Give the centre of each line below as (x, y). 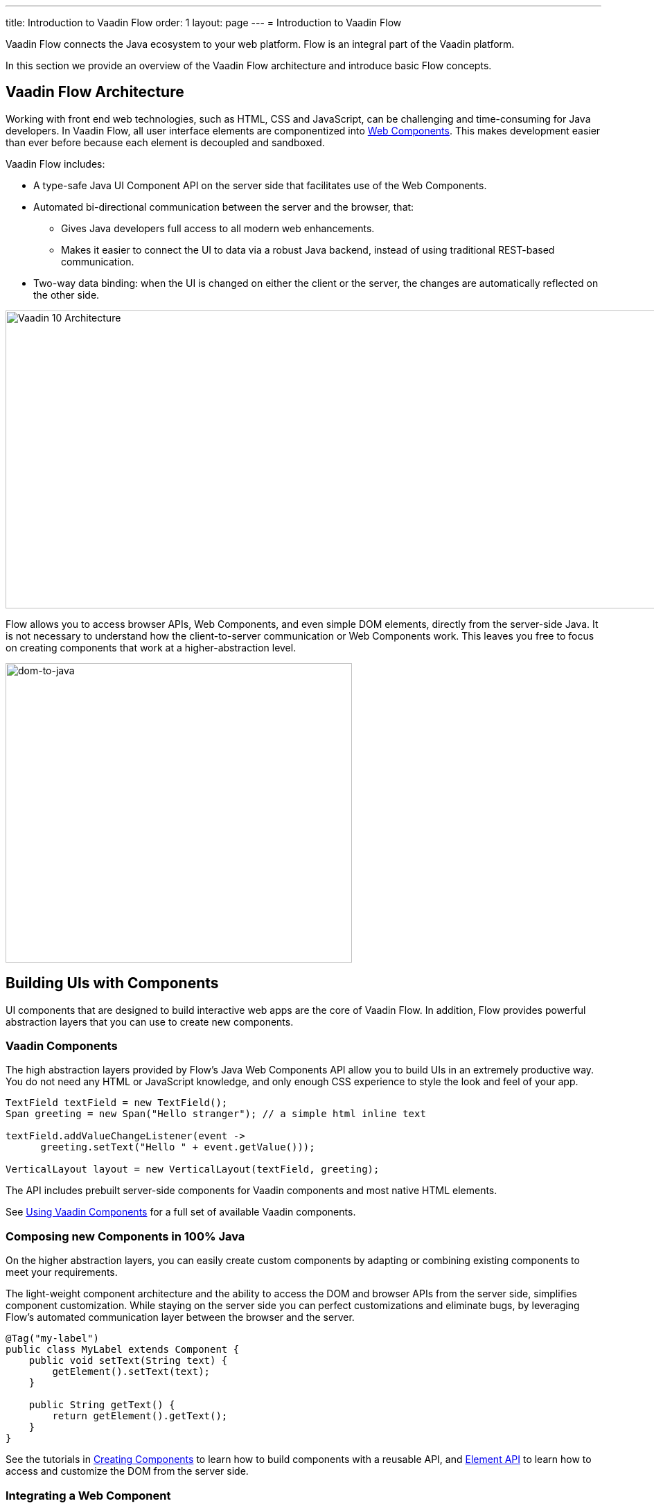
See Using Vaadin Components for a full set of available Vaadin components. (181, 1212)
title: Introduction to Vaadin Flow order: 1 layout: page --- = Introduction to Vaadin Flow (204, 23)
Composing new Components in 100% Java (125, 1236)
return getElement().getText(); (140, 1416)
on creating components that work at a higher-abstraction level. (151, 647)
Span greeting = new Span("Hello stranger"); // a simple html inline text (216, 1114)
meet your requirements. (62, 1272)
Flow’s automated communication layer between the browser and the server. (180, 1317)
